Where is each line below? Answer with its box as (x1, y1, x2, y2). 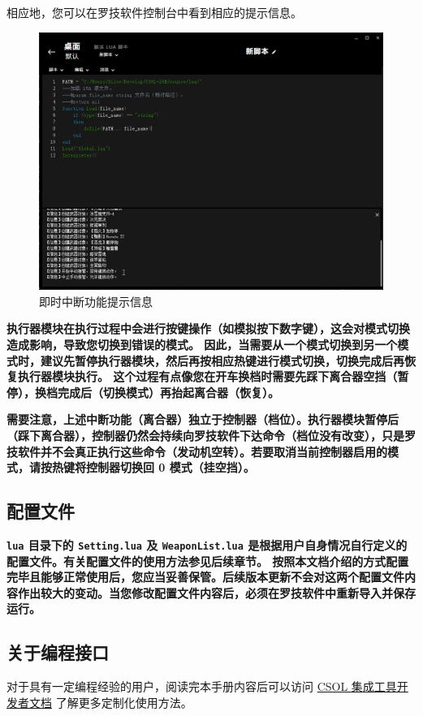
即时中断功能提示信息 (39, 292, 153, 309)
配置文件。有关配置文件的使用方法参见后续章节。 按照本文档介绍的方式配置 (6, 552, 409, 569)
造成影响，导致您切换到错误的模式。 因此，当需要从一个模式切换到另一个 (6, 335, 398, 352)
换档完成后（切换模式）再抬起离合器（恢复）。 (34, 383, 279, 400)
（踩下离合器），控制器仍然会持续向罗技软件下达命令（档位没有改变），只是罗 (6, 426, 416, 443)
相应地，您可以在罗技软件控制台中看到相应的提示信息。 (6, 4, 302, 20)
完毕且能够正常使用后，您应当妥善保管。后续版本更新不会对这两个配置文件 (6, 568, 404, 585)
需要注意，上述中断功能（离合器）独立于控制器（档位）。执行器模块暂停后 (6, 411, 399, 428)
